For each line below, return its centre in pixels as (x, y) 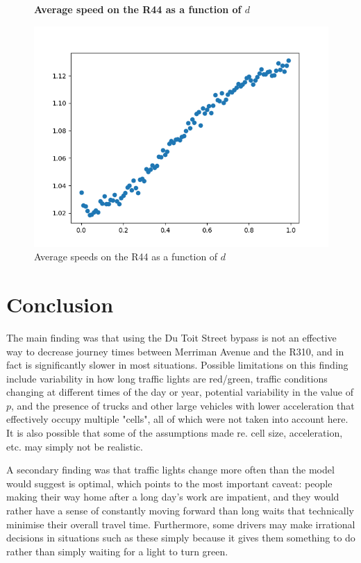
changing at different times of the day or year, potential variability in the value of (180, 392)
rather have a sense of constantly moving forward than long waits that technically (180, 511)
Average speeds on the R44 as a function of (126, 257)
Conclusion (60, 304)
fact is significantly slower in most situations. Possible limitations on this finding (177, 365)
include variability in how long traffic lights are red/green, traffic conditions (167, 378)
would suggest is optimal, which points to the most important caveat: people (169, 483)
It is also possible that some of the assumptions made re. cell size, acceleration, (175, 433)
